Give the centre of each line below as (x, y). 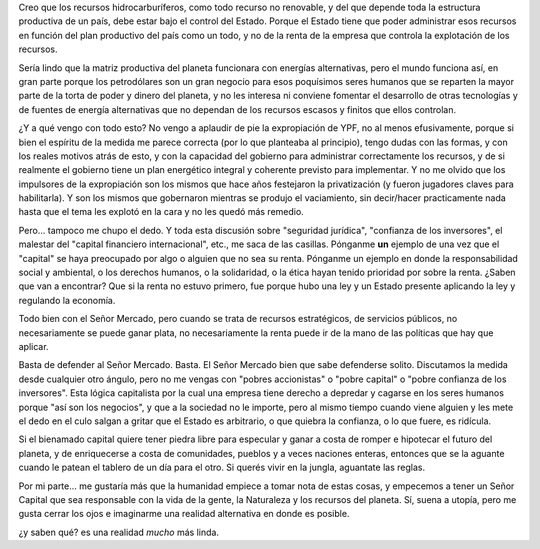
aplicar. (33, 346)
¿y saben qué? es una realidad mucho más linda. (119, 532)
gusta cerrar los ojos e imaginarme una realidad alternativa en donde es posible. (184, 514)
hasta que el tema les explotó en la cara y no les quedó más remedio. (161, 212)
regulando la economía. (67, 300)
